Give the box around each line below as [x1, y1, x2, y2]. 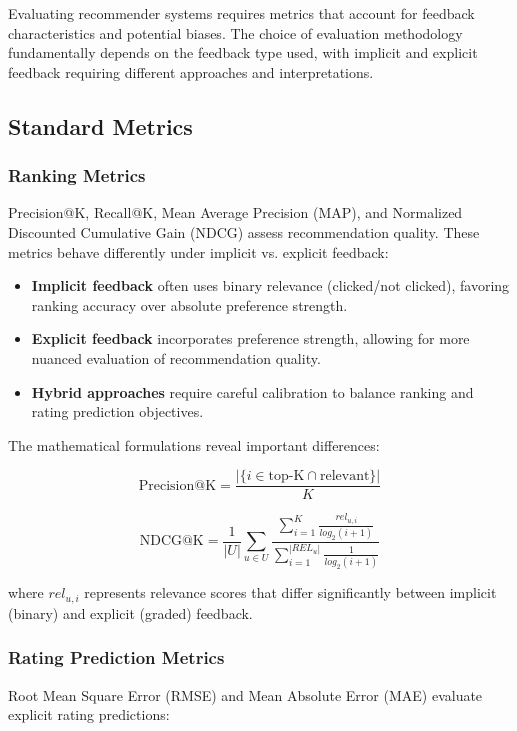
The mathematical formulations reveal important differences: [8, 434, 380, 455]
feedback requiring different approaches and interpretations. [8, 61, 374, 82]
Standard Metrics [8, 110, 193, 141]
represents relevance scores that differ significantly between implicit [84, 582, 497, 603]
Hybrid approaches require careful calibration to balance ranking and [31, 381, 474, 402]
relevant [319, 469, 370, 484]
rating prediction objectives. [31, 401, 204, 422]
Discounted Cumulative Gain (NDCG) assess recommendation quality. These [8, 221, 480, 242]
